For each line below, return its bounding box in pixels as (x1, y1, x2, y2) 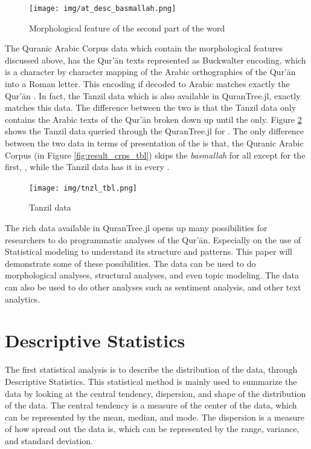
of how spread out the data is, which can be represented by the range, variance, (5, 422, 300, 435)
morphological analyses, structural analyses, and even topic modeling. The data (5, 269, 300, 281)
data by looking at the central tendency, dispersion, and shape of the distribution (5, 387, 306, 399)
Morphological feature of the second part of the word (29, 21, 225, 34)
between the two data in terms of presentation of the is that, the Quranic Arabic (5, 137, 304, 149)
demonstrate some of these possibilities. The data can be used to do (5, 257, 256, 269)
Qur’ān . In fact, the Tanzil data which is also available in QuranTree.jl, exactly (5, 89, 301, 102)
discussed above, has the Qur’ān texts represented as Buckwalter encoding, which (5, 53, 306, 66)
